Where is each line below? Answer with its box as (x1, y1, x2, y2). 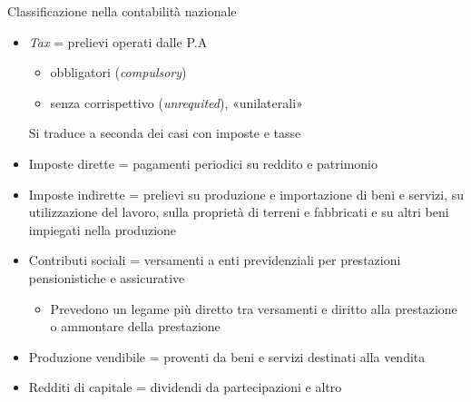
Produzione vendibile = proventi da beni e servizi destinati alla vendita (28, 347, 426, 366)
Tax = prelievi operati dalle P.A (28, 32, 208, 51)
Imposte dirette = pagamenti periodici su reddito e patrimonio (28, 153, 378, 172)
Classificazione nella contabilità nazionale (7, 2, 237, 20)
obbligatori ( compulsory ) (50, 63, 187, 82)
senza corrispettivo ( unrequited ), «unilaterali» (50, 93, 303, 112)
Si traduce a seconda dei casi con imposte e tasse (28, 123, 301, 142)
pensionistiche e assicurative (28, 268, 185, 287)
